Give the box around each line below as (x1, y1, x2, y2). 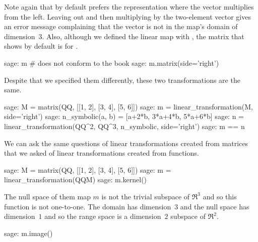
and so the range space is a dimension (44, 211, 161, 221)
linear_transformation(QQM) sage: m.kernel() (4, 174, 147, 185)
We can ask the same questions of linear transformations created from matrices (4, 138, 248, 148)
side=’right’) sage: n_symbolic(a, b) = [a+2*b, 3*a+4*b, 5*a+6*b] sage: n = (4, 111, 244, 122)
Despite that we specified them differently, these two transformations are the (4, 74, 240, 85)
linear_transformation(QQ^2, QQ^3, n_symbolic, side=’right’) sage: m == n (4, 120, 245, 131)
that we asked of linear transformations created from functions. (4, 148, 199, 158)
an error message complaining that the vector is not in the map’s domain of (4, 21, 238, 32)
